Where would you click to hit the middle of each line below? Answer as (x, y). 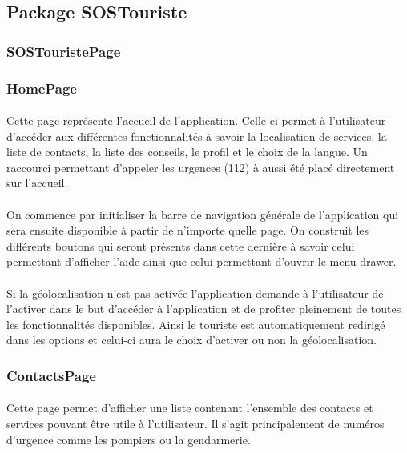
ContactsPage (51, 375)
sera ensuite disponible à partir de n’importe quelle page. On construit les (188, 230)
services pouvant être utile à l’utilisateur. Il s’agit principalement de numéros (195, 423)
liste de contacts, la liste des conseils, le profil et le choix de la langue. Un (187, 152)
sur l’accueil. (37, 183)
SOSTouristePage (64, 51)
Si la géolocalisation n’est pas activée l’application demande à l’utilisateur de (195, 293)
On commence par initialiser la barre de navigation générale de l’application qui (203, 214)
